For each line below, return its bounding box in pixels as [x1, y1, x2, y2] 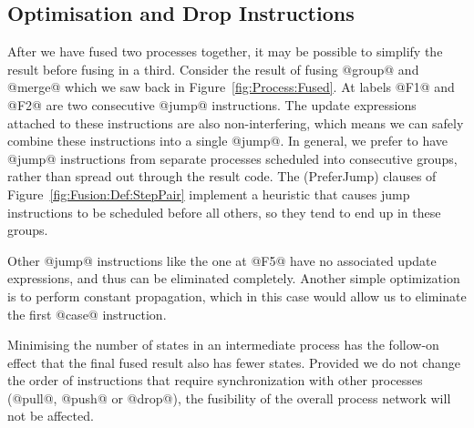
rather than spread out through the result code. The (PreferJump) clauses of [7, 167, 437, 186]
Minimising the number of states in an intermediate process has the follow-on [7, 335, 439, 354]
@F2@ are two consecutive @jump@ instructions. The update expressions [7, 95, 417, 114]
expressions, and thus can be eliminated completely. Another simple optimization [7, 269, 460, 288]
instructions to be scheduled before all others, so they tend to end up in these [7, 202, 441, 221]
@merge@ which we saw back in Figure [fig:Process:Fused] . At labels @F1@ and [7, 77, 455, 97]
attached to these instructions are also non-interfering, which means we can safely [7, 113, 464, 132]
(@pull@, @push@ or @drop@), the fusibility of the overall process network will [7, 388, 451, 407]
